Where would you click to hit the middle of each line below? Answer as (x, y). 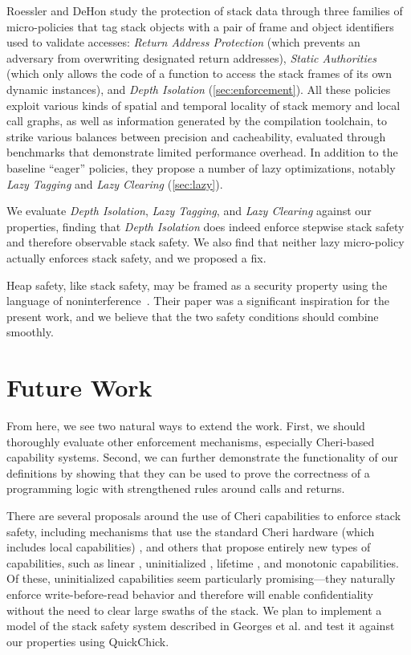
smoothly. (30, 332)
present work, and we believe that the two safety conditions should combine (193, 316)
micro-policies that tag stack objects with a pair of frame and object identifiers (200, 26)
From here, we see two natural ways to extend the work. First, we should (186, 425)
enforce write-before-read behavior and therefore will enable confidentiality (190, 594)
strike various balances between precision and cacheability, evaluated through (196, 136)
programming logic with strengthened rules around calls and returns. (176, 488)
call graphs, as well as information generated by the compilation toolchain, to (197, 121)
